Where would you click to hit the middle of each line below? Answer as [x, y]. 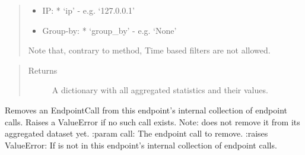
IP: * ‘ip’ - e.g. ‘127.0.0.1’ [88, 10]
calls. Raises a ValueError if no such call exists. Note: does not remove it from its [152, 121]
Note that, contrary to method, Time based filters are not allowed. [149, 50]
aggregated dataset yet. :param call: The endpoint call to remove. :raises [136, 133]
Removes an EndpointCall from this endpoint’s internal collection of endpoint [146, 110]
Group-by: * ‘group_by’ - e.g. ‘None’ [109, 30]
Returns [43, 70]
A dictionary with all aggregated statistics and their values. [160, 90]
